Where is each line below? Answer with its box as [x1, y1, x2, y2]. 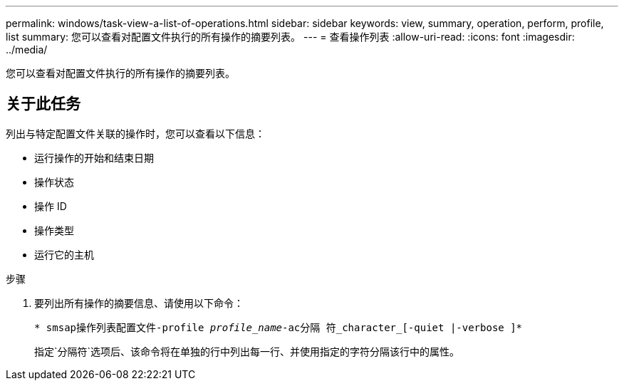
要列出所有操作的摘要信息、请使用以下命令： [34, 296, 244, 309]
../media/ [6, 43, 48, 56]
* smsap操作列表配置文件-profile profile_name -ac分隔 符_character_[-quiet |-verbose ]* [34, 321, 523, 333]
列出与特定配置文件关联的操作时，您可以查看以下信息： [6, 127, 265, 140]
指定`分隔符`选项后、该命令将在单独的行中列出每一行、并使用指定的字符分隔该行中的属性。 [34, 345, 460, 358]
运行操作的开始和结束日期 [34, 151, 154, 164]
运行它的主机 [34, 248, 94, 261]
